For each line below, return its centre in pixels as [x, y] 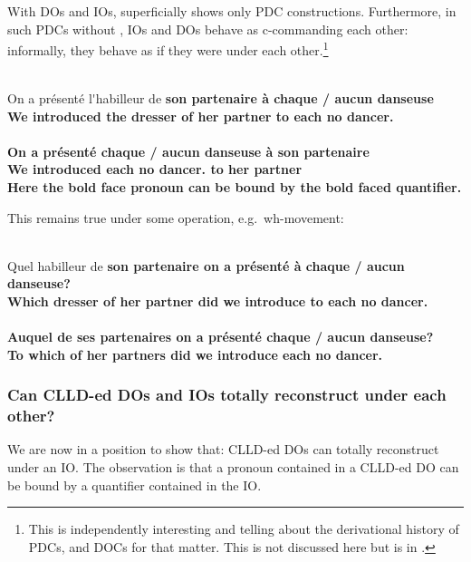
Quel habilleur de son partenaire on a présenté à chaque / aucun [206, 265]
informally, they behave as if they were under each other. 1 [168, 48]
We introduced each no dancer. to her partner [155, 169]
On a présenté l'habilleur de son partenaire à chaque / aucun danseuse [221, 98]
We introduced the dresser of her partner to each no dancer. [201, 116]
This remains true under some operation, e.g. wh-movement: [176, 217]
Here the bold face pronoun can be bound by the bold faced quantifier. [235, 187]
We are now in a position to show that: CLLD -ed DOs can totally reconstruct [223, 449]
